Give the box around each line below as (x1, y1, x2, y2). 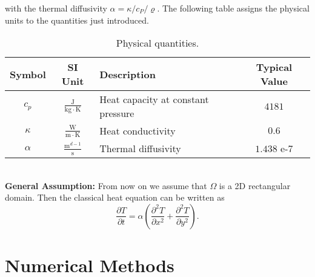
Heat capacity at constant (99, 92, 209, 107)
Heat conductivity (99, 124, 176, 138)
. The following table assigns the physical (157, 2, 310, 14)
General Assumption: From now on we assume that (5, 179, 207, 192)
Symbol (10, 67, 46, 81)
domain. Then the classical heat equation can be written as (5, 191, 225, 204)
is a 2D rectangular (219, 179, 291, 192)
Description (99, 67, 156, 81)
